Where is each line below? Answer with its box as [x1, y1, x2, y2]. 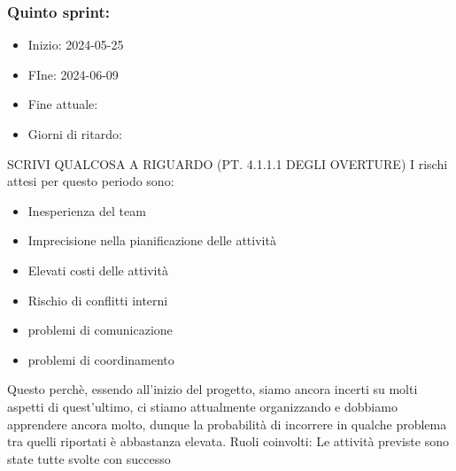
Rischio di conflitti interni [27, 290, 168, 309]
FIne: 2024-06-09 [27, 65, 119, 83]
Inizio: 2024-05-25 [27, 35, 124, 54]
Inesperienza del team [27, 201, 146, 220]
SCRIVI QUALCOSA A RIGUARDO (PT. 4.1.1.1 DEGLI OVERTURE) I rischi [7, 154, 448, 173]
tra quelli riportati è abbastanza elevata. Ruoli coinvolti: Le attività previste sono [7, 432, 449, 451]
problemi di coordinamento [27, 350, 174, 368]
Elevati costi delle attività [27, 260, 168, 279]
